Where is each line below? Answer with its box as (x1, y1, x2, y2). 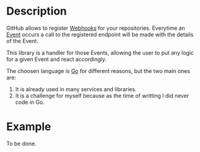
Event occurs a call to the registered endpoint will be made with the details (6, 30, 194, 38)
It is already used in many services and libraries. (15, 85, 137, 92)
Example (6, 120, 51, 134)
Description (6, 4, 67, 18)
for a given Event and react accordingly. (6, 55, 107, 63)
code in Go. (15, 98, 45, 106)
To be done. (6, 140, 37, 147)
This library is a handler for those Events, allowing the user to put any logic (6, 49, 194, 56)
